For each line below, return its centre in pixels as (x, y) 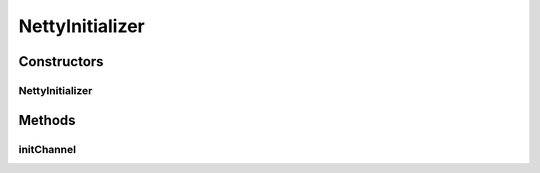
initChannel (47, 149)
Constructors (61, 61)
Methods (47, 120)
